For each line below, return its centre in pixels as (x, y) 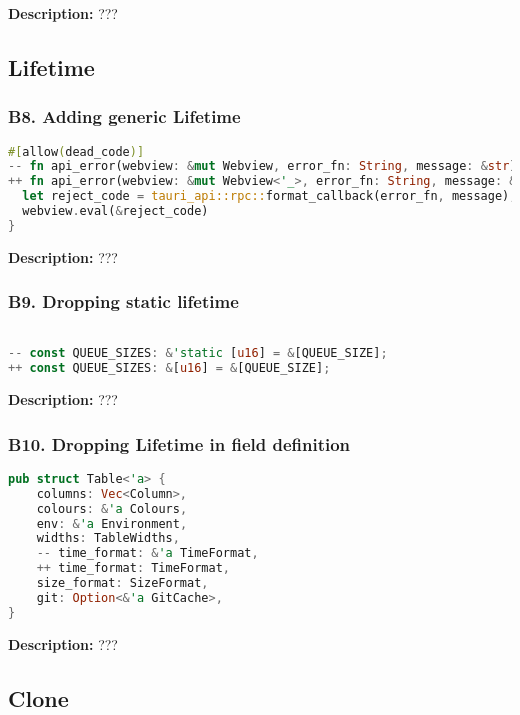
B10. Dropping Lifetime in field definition (179, 443)
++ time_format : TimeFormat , (133, 568)
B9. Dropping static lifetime (123, 301)
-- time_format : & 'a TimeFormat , (147, 553)
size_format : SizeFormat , (122, 583)
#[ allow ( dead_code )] (76, 151)
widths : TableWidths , (108, 538)
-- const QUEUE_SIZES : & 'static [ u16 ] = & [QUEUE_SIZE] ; (198, 353)
